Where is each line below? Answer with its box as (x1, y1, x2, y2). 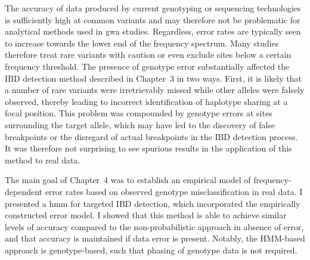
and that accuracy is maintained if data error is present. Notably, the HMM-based (5, 232, 305, 244)
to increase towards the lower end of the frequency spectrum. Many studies (5, 36, 279, 49)
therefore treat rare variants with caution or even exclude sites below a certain (5, 48, 292, 61)
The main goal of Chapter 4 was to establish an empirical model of (5, 174, 251, 186)
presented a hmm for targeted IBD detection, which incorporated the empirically (5, 197, 300, 209)
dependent (5, 185, 43, 197)
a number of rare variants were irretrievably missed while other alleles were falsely (5, 83, 305, 96)
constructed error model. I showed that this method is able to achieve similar (5, 209, 287, 221)
